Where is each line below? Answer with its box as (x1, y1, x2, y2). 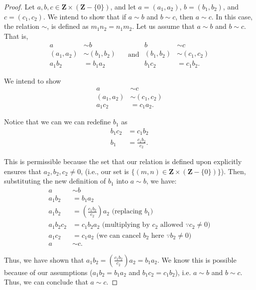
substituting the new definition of (4, 176, 106, 186)
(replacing (112, 208, 142, 215)
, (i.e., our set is (81, 166, 129, 176)
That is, (4, 30, 28, 41)
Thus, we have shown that (4, 254, 84, 265)
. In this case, (211, 11, 253, 21)
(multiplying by (102, 221, 150, 229)
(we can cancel (96, 232, 141, 239)
